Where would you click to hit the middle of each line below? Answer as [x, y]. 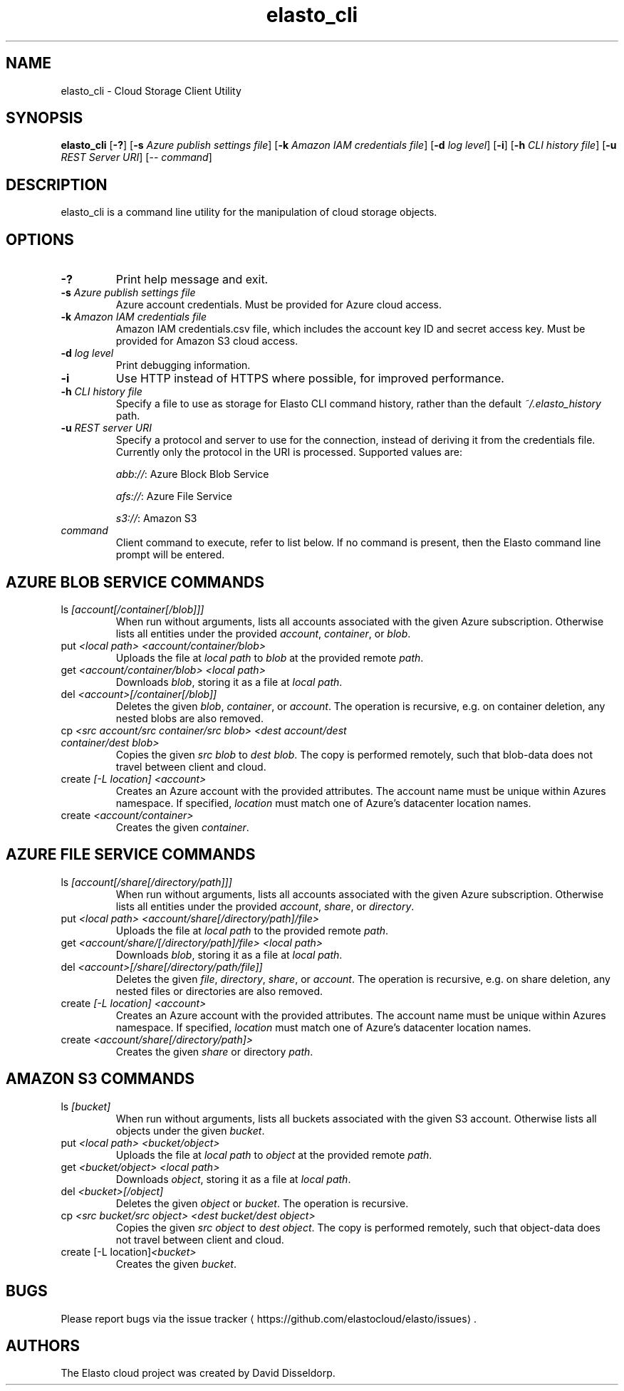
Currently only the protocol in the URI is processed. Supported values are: [289, 452]
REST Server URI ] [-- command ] [136, 157]
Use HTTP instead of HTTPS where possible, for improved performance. [310, 379]
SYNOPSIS [45, 118]
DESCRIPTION [57, 184]
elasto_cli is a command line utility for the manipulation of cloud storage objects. [249, 212]
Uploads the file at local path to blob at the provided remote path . [270, 657]
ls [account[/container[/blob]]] [132, 609]
